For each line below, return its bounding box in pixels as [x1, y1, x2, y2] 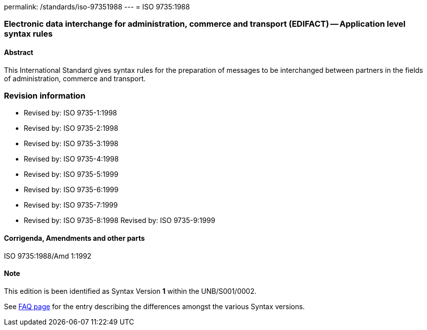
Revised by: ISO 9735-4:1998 [24, 155, 119, 164]
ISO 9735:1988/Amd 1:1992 [4, 251, 92, 260]
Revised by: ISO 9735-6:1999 [24, 185, 119, 194]
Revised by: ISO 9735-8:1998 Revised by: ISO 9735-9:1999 [24, 216, 215, 225]
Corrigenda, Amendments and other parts [4, 233, 145, 242]
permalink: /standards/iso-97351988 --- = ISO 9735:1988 [4, 2, 190, 11]
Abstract [4, 48, 34, 56]
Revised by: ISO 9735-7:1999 [24, 201, 118, 210]
